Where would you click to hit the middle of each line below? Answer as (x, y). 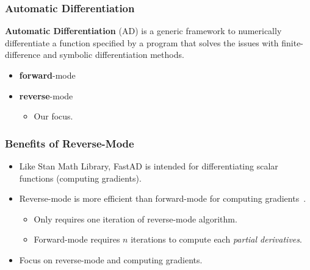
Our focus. (53, 116)
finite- (293, 42)
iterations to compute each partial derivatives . (216, 239)
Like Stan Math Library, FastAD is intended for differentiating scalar (149, 166)
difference (23, 55)
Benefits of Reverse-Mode (70, 143)
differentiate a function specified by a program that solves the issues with (142, 42)
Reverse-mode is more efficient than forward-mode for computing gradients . (163, 198)
